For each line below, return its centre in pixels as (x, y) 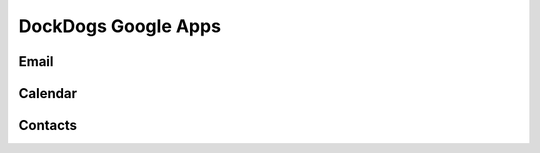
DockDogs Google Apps (120, 26)
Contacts (48, 125)
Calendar (47, 93)
